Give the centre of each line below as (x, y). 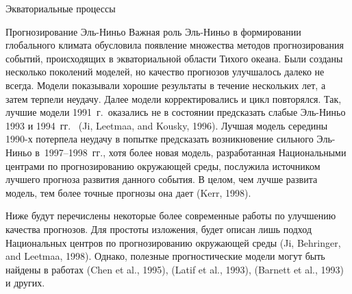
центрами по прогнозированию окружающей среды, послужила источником (163, 166)
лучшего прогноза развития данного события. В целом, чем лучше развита (162, 179)
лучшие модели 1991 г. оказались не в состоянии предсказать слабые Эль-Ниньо (176, 112)
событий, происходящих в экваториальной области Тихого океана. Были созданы (174, 58)
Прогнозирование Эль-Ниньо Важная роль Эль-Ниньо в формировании (153, 31)
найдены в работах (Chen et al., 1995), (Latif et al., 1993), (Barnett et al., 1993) (175, 269)
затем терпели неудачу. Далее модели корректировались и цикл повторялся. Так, (174, 98)
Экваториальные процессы (61, 8)
